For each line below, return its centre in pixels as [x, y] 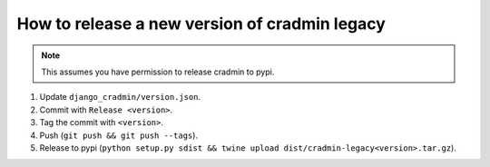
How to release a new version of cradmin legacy [201, 24]
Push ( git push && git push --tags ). [119, 135]
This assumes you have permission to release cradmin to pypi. [158, 72]
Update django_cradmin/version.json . [120, 97]
